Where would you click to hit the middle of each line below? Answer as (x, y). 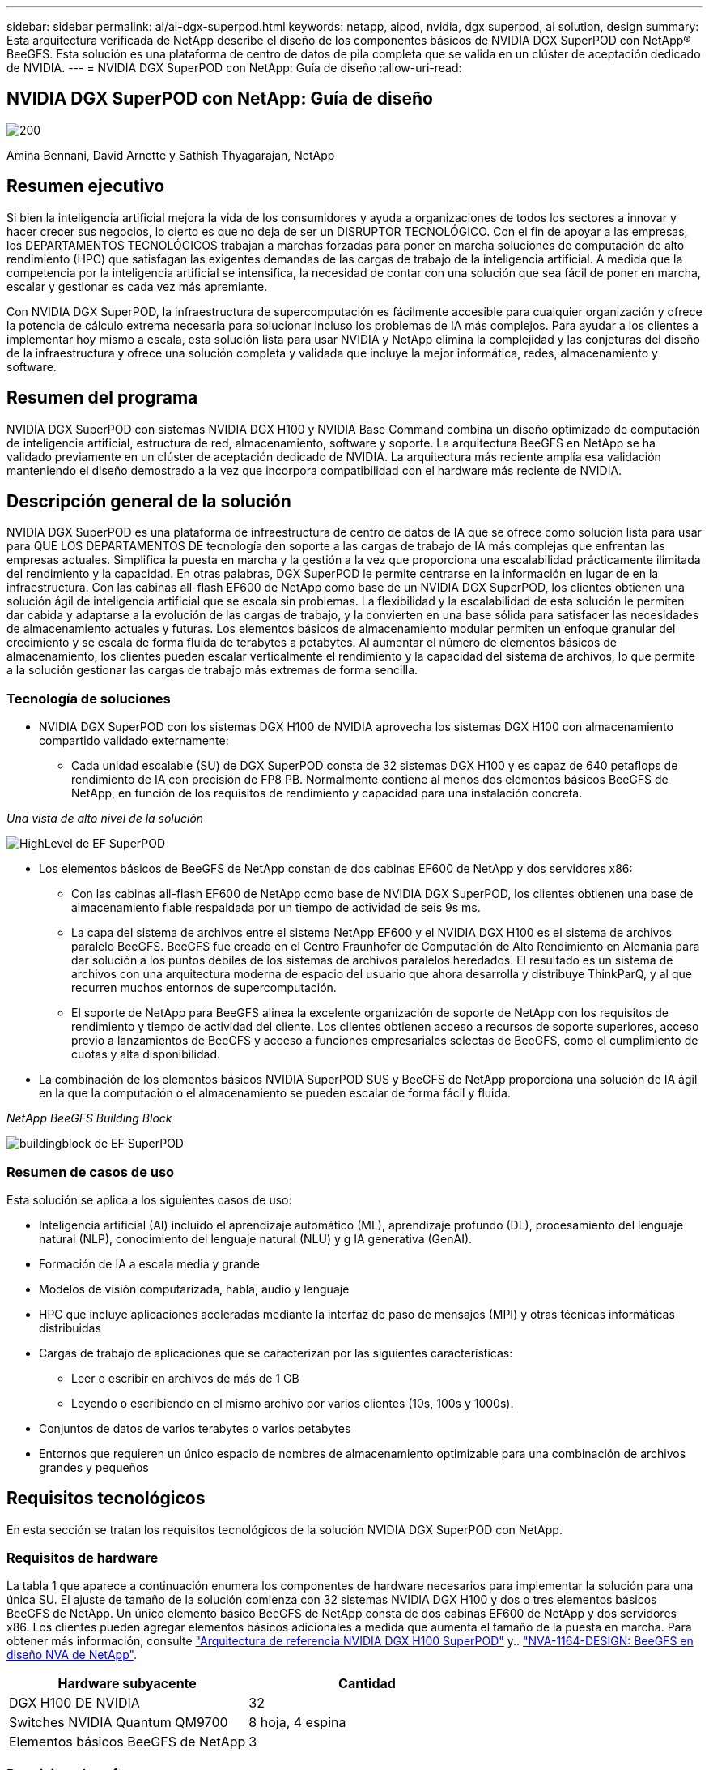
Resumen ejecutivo (86, 186)
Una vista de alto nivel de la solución (105, 819)
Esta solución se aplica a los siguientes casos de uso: (149, 1199)
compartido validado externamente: (134, 741)
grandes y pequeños (94, 1467)
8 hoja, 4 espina (297, 1723)
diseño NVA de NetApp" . (72, 1655)
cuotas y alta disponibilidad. (146, 1054)
